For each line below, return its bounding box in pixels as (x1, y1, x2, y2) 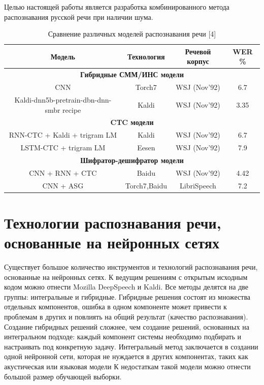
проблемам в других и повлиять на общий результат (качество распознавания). (4, 311, 248, 322)
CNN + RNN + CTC (29, 167, 97, 178)
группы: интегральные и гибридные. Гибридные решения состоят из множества (4, 291, 251, 302)
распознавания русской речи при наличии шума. (4, 11, 153, 22)
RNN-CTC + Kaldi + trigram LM (9, 130, 117, 140)
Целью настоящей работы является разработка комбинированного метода (4, 2, 229, 12)
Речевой (185, 46, 211, 56)
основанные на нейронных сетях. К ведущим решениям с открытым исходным (4, 271, 248, 282)
